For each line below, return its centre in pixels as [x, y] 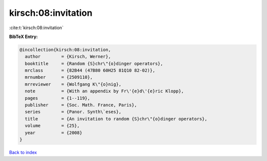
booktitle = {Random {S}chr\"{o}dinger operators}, [94, 63]
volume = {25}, [52, 126]
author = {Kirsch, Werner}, [68, 57]
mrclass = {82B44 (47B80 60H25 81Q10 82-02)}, [90, 71]
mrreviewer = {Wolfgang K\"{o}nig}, [73, 84]
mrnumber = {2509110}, [59, 77]
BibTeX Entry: [23, 37]
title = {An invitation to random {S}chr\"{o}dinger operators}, [116, 119]
